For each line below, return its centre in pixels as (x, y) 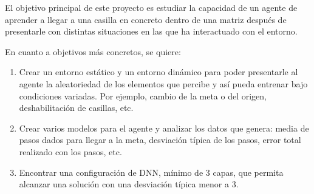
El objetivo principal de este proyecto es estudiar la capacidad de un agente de (151, 7)
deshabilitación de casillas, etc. (76, 108)
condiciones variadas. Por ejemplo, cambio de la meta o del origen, (143, 95)
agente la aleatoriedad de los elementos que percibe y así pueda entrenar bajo (163, 83)
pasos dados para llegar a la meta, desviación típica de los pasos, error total (160, 140)
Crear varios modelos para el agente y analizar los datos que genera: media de (164, 128)
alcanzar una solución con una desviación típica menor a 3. (129, 184)
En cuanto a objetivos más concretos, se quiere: (93, 51)
